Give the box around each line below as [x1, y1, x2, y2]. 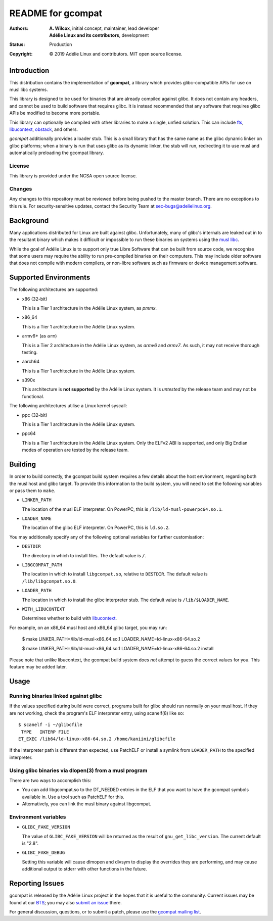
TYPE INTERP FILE [21, 729, 69, 735]
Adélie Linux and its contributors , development [49, 32, 149, 38]
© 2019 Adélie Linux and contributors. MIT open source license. [49, 51, 183, 57]
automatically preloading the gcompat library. [9, 150, 104, 156]
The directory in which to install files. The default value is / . [22, 552, 147, 558]
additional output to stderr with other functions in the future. [22, 866, 147, 872]
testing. [22, 349, 38, 355]
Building [9, 460, 36, 469]
